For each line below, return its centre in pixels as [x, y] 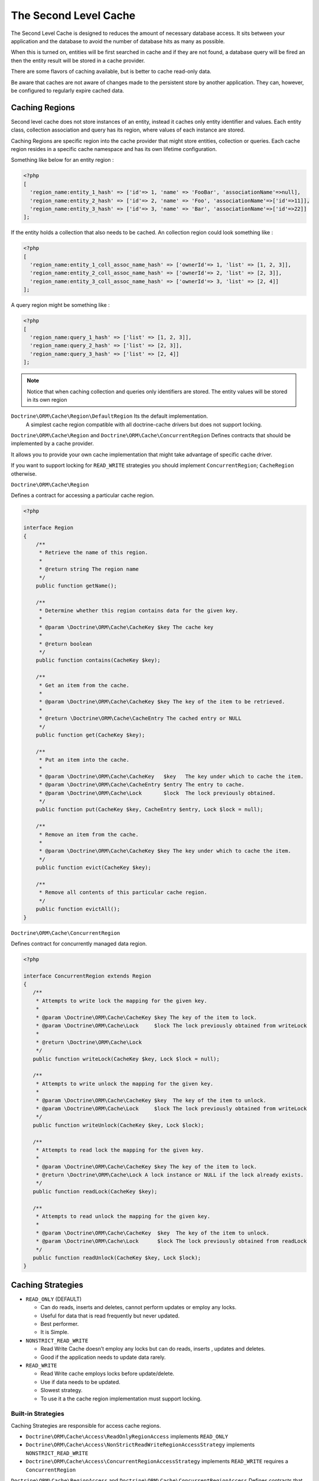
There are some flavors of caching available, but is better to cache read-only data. [111, 72]
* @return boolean [66, 644]
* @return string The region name [89, 569]
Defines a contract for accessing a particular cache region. [83, 495]
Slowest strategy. [61, 1390]
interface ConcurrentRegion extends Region [87, 976]
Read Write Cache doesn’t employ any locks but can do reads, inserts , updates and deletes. [153, 1349]
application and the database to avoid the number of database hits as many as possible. [118, 41]
